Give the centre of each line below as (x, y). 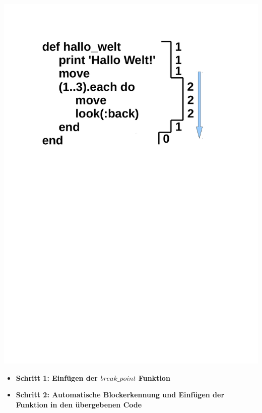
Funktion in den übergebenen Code (79, 404)
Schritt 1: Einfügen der (57, 377)
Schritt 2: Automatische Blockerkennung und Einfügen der (120, 395)
